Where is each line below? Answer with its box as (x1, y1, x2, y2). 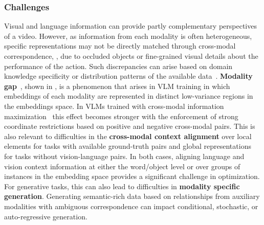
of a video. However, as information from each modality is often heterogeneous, (4, 30, 252, 41)
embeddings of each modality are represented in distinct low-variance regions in (4, 91, 253, 101)
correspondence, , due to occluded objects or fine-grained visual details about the (4, 51, 258, 61)
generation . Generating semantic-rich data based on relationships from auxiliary (4, 191, 260, 201)
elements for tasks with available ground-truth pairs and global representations (4, 141, 251, 151)
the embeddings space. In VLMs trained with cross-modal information (4, 100, 224, 111)
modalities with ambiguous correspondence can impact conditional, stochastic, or (4, 200, 258, 211)
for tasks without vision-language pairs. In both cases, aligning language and (4, 150, 245, 161)
